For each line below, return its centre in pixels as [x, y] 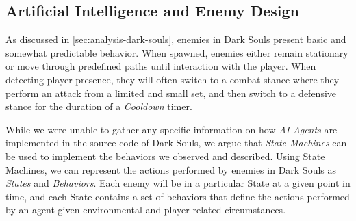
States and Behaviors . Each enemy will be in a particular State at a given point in [178, 183]
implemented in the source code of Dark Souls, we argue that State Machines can [176, 143]
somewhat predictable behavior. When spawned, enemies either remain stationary [177, 52]
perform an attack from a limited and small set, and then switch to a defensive [171, 93]
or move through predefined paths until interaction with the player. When [161, 66]
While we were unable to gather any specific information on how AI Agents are [171, 129]
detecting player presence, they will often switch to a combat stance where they [173, 79]
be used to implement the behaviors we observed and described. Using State [165, 156]
